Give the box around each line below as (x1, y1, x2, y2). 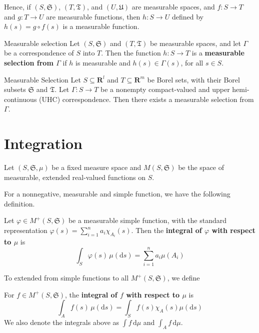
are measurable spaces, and (131, 1, 215, 11)
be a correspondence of (4, 47, 74, 58)
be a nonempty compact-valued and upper (100, 84, 230, 94)
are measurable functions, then (46, 11, 140, 21)
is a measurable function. (62, 21, 139, 31)
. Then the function (101, 47, 161, 58)
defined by (171, 11, 203, 21)
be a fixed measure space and (51, 162, 141, 172)
